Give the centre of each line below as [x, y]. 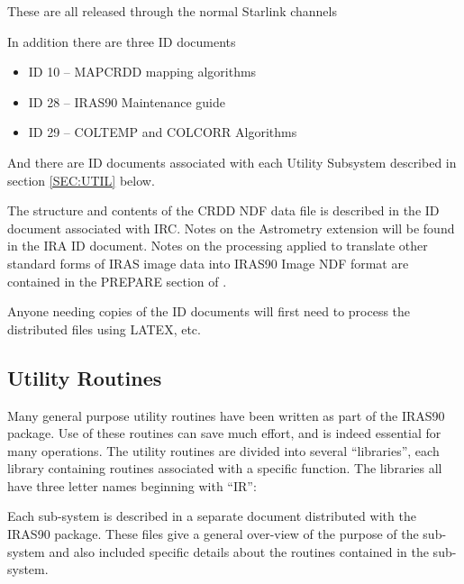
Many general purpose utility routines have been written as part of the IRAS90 [226, 415]
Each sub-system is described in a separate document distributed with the [212, 516]
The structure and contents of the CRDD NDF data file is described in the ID [223, 210]
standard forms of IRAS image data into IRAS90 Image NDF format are [208, 263]
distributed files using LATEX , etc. [104, 328]
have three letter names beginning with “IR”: [132, 485]
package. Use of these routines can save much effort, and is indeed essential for [224, 433]
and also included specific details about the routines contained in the [239, 551]
